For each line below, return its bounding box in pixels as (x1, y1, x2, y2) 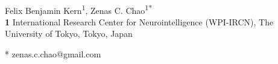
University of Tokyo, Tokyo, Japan (5, 27, 133, 40)
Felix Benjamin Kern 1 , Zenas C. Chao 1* (5, 2, 152, 16)
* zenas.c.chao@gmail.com (5, 48, 101, 60)
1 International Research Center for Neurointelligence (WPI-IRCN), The (5, 15, 274, 28)
